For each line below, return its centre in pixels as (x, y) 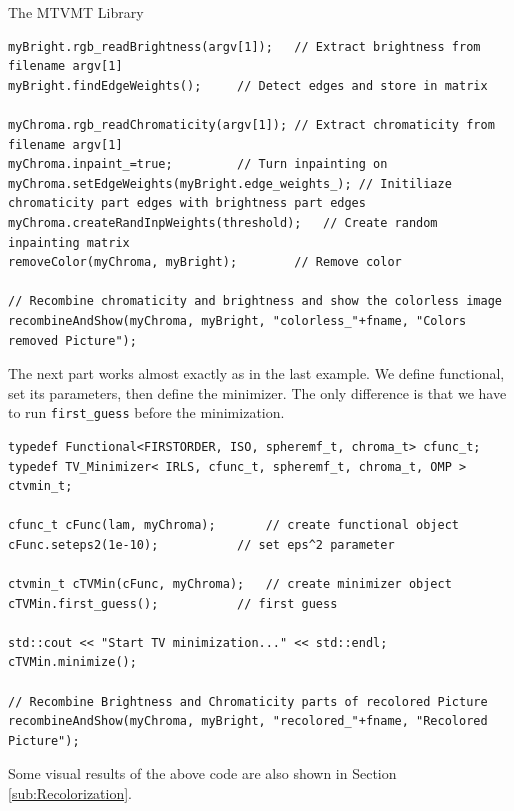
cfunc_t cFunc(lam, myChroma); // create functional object (234, 525)
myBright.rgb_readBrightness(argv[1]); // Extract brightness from (244, 46)
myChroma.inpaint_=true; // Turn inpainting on (198, 164)
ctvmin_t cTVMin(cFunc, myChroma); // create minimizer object (230, 584)
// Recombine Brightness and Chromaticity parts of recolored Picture (248, 701)
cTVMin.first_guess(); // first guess (173, 603)
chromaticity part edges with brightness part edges (187, 203)
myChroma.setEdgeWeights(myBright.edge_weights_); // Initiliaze (230, 183)
